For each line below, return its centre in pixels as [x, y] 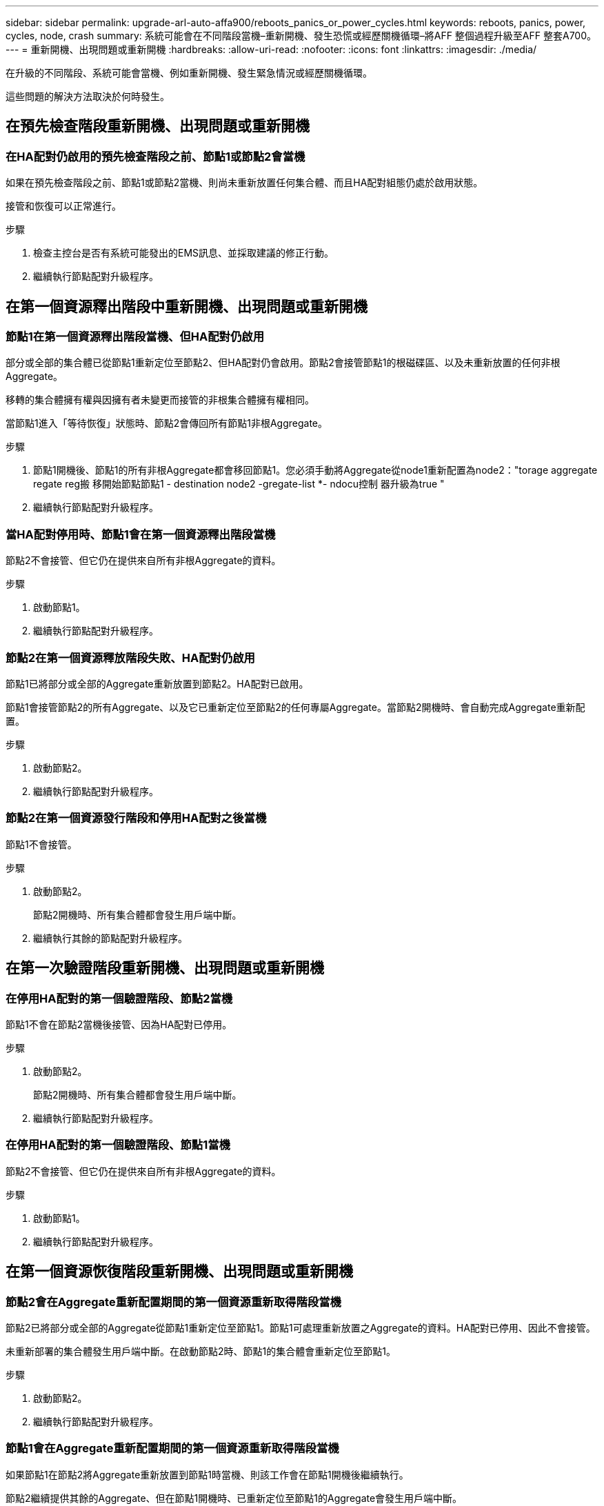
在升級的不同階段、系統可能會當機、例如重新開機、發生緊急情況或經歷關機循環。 [189, 73]
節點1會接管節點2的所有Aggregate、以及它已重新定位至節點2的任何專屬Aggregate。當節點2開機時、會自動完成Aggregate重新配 [295, 707]
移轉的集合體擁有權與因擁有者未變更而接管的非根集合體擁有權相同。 [160, 400]
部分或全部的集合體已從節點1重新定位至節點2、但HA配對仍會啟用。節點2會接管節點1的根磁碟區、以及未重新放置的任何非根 [283, 363]
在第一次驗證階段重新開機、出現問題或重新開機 [165, 968]
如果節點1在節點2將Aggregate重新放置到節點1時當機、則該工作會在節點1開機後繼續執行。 [207, 1474]
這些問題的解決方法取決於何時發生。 [88, 96]
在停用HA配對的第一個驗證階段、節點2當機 [119, 998]
